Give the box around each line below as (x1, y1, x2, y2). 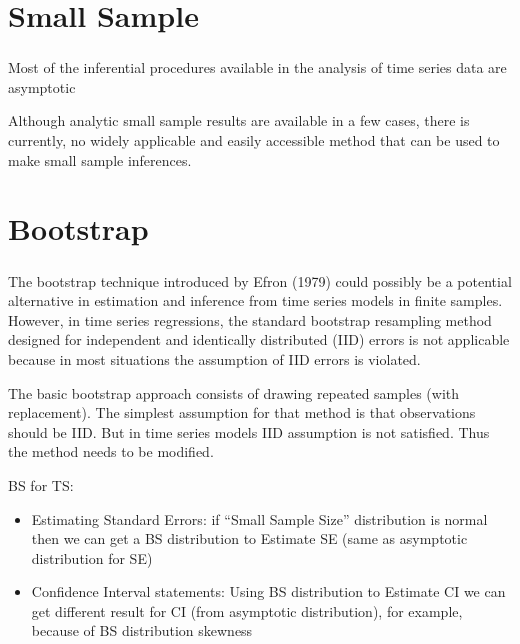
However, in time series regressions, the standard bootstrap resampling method (8, 309, 492, 330)
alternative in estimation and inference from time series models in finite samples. (8, 290, 503, 311)
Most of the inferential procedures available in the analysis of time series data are (8, 57, 507, 78)
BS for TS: (8, 474, 74, 495)
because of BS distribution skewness (31, 620, 253, 641)
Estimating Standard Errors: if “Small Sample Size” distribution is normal (31, 508, 488, 529)
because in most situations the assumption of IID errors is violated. (8, 348, 421, 369)
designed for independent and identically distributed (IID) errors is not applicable (8, 329, 510, 350)
